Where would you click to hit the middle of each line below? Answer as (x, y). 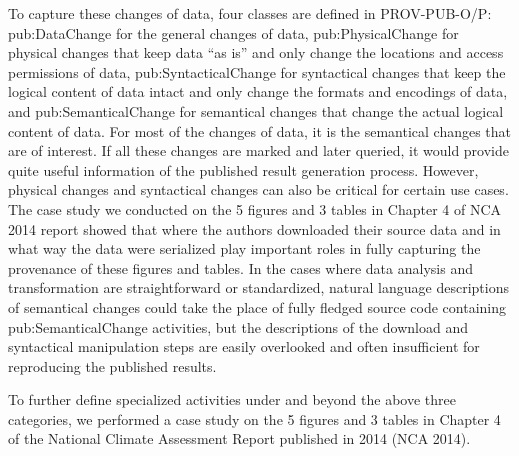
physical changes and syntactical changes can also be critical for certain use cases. (258, 189)
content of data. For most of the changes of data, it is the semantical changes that (260, 130)
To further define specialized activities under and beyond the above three (232, 399)
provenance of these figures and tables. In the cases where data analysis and (240, 267)
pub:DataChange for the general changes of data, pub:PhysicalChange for (233, 32)
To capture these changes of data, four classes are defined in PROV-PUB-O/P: (250, 13)
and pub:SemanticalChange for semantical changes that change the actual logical (256, 110)
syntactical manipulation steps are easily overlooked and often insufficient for (244, 346)
